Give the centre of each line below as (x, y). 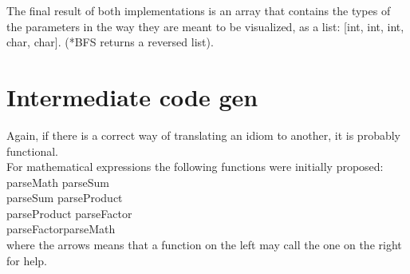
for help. (27, 260)
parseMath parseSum (58, 182)
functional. (32, 151)
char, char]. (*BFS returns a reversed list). (110, 42)
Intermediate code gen (132, 96)
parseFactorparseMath (61, 229)
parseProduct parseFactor (69, 213)
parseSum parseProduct (65, 198)
